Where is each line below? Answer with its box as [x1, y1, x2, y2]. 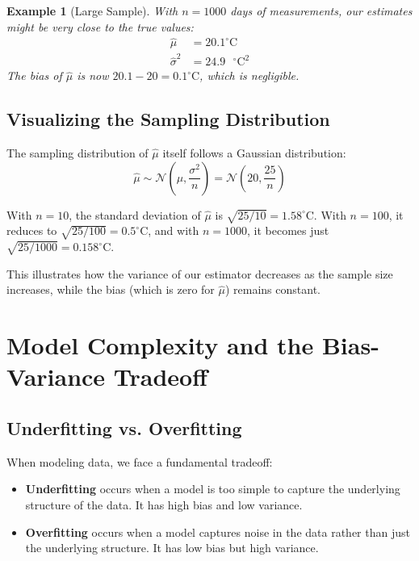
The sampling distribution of [6, 144, 149, 161]
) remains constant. [224, 281, 321, 298]
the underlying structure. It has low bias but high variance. [25, 539, 319, 556]
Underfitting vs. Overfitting [6, 416, 242, 441]
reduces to [6, 222, 57, 239]
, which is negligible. [199, 67, 300, 84]
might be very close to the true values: [6, 18, 194, 35]
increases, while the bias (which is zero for [6, 281, 215, 298]
